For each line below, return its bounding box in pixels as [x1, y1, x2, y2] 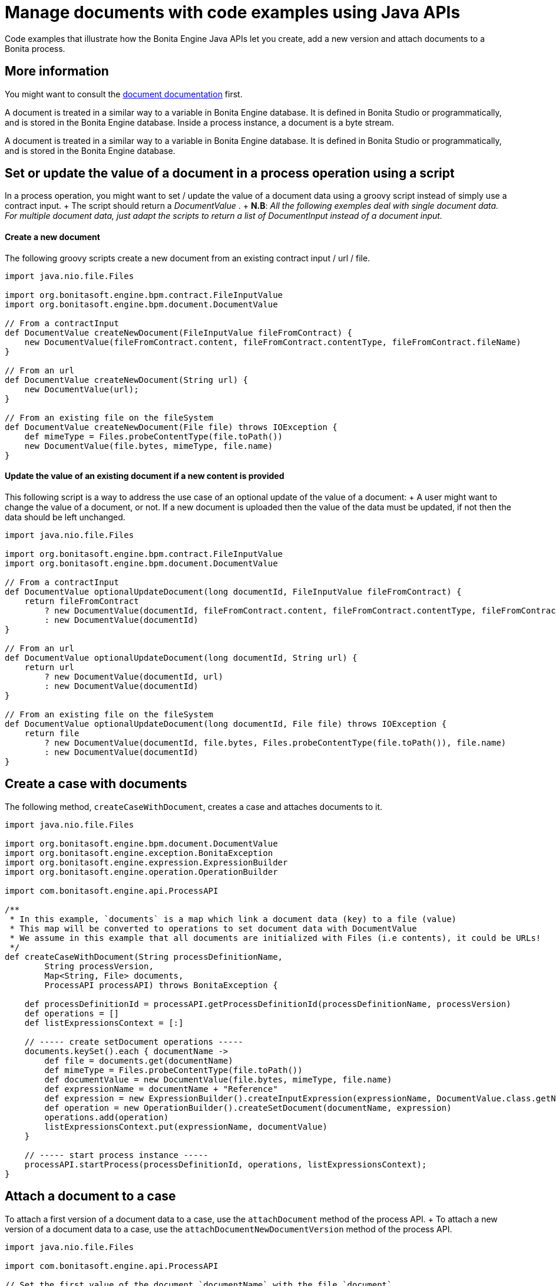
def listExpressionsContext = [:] [24, 1018, 184, 1028]
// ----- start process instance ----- [24, 1150, 208, 1160]
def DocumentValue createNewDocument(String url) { [5, 375, 249, 385]
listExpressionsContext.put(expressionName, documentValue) [44, 1121, 327, 1131]
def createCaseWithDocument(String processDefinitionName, [5, 952, 283, 962]
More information [5, 64, 109, 79]
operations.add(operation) [44, 1112, 169, 1122]
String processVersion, [44, 961, 154, 971]
